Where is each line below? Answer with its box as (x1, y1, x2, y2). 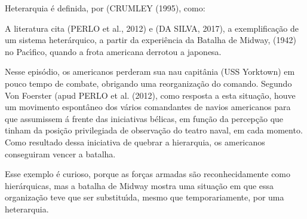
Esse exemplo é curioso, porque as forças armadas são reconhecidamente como (5, 168, 291, 180)
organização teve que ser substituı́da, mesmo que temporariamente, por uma (5, 191, 284, 203)
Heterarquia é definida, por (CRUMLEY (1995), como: (5, 2, 205, 14)
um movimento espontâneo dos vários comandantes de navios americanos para (5, 101, 291, 113)
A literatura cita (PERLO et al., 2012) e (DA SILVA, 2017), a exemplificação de (5, 22, 299, 34)
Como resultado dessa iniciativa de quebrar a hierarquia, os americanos (5, 135, 265, 148)
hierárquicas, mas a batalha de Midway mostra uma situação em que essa (5, 179, 274, 191)
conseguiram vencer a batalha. (5, 147, 116, 160)
